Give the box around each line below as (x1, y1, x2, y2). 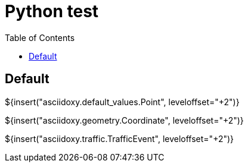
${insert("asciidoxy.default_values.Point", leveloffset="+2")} (5, 96, 240, 107)
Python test (5, 1, 99, 21)
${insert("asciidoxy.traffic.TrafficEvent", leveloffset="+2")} (5, 133, 234, 144)
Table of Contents (5, 32, 75, 43)
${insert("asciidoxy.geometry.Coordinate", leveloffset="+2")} (5, 115, 244, 125)
